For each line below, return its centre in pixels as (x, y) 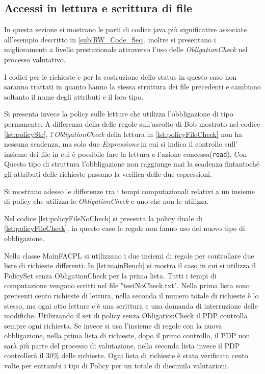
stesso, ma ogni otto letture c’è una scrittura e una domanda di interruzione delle (131, 305)
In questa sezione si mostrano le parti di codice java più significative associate (126, 29)
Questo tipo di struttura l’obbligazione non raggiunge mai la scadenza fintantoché (132, 164)
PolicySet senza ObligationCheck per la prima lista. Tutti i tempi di (110, 275)
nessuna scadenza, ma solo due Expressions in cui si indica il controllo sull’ (121, 144)
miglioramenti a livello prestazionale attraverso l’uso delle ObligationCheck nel (126, 49)
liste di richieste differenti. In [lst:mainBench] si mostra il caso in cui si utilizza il (130, 265)
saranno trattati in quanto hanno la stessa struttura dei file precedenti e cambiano (132, 87)
